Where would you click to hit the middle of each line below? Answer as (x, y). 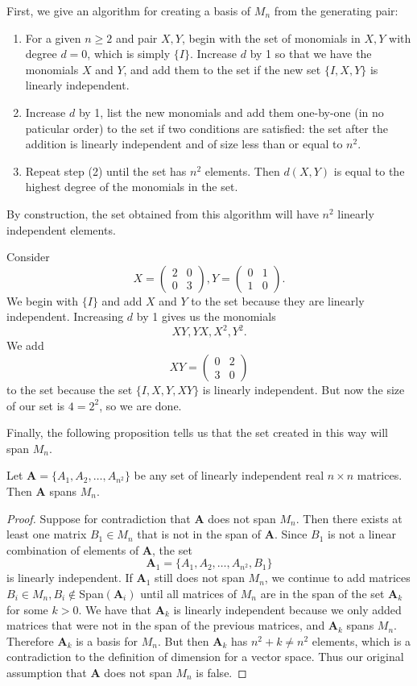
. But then (184, 640)
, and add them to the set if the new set (222, 69)
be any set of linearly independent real (229, 475)
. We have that (115, 609)
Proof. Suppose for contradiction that (99, 518)
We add (25, 345)
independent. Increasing (65, 316)
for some (27, 609)
